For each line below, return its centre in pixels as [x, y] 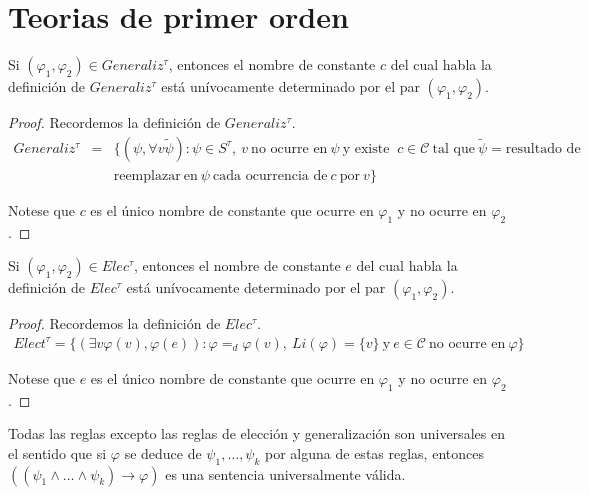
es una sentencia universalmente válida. [285, 473]
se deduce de [163, 452]
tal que [453, 148]
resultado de [543, 148]
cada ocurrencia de [270, 175]
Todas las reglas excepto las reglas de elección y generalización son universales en [256, 433]
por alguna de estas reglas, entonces [374, 452]
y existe [366, 148]
